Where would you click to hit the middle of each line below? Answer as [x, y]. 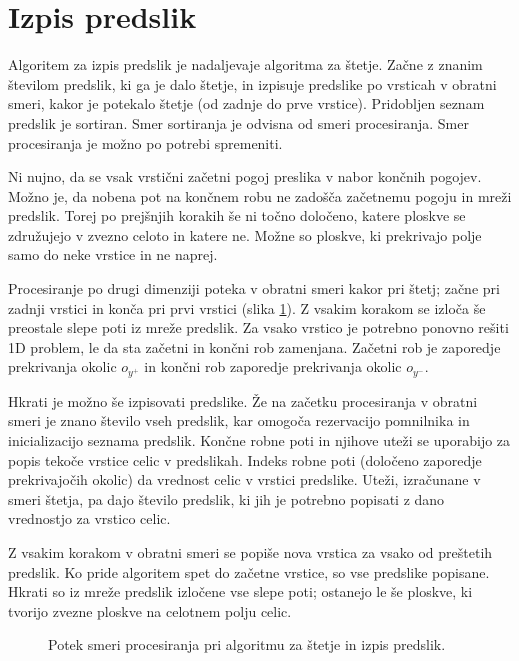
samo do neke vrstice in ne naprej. [113, 254]
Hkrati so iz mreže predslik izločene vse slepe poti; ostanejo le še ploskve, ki [240, 591]
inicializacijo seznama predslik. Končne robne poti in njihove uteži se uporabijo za [259, 440]
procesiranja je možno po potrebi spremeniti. [145, 142]
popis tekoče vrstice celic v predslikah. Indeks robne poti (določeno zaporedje [245, 459]
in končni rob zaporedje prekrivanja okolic [273, 366]
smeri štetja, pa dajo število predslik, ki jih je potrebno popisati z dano [226, 498]
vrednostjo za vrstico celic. [89, 518]
